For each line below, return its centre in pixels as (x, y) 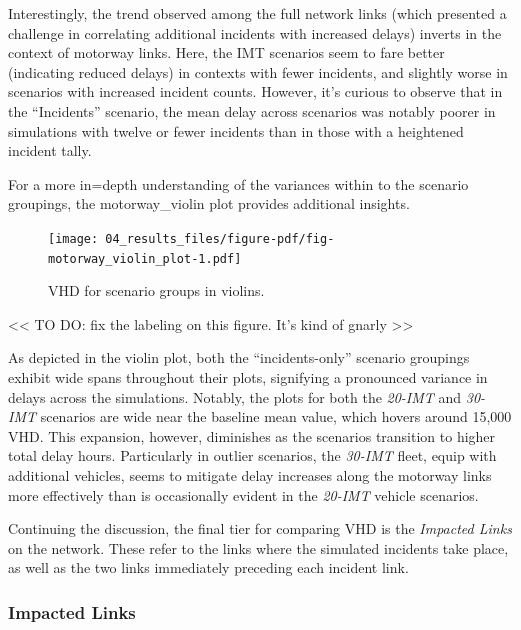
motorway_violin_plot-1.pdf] (145, 258)
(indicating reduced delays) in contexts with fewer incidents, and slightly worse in (258, 71)
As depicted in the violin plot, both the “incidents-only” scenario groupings (239, 357)
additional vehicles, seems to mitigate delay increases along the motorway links (250, 475)
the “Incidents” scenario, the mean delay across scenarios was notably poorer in (252, 110)
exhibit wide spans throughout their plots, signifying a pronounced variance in (248, 377)
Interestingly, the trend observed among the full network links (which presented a (257, 13)
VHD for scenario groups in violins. (156, 290)
